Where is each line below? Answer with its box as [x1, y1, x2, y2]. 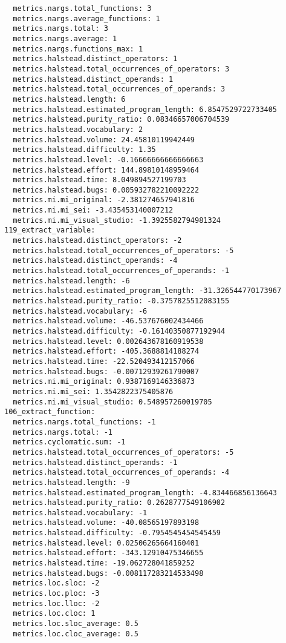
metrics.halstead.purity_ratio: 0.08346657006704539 [13, 115, 230, 124]
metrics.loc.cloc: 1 [13, 609, 96, 618]
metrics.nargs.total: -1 [13, 427, 112, 437]
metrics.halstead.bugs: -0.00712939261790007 [13, 367, 200, 376]
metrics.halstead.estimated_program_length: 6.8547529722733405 [13, 105, 278, 114]
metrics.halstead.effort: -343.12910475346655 [13, 549, 204, 558]
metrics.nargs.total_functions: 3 [13, 4, 152, 13]
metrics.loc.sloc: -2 [13, 579, 100, 588]
